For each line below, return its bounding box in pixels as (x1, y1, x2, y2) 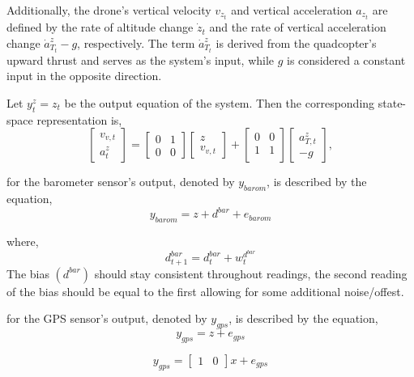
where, (6, 233, 39, 250)
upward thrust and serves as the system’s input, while (6, 51, 275, 68)
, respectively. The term (77, 34, 195, 51)
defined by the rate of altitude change (6, 19, 194, 36)
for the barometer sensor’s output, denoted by (6, 173, 235, 190)
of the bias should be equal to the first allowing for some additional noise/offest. (6, 282, 404, 299)
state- (378, 94, 407, 111)
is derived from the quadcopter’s (216, 34, 377, 51)
